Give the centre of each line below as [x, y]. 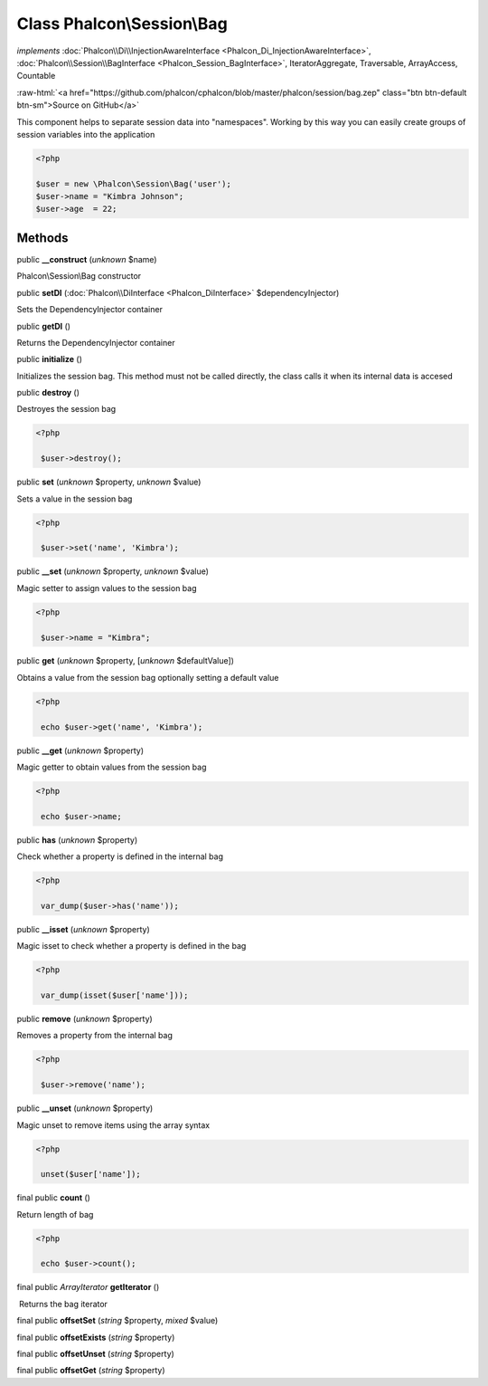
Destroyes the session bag [66, 409]
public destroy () [48, 393]
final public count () [53, 1198]
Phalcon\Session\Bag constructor [79, 276]
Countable [36, 76]
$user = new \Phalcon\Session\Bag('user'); [134, 184]
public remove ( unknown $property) [84, 1019]
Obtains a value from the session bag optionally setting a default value [148, 677]
